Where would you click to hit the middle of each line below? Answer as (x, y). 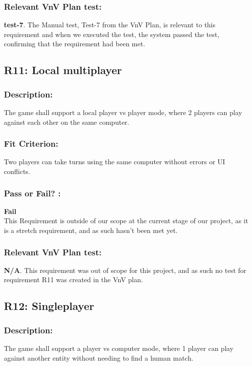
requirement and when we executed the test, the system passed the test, (112, 34)
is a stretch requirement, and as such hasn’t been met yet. (91, 230)
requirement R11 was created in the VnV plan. (73, 279)
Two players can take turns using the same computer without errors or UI (115, 162)
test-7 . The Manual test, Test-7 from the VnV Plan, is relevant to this (110, 25)
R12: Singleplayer (49, 306)
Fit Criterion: (31, 144)
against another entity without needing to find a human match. (99, 357)
